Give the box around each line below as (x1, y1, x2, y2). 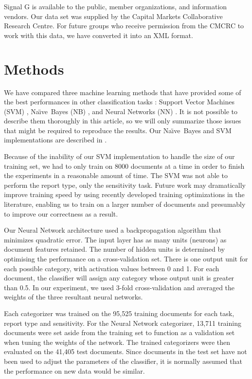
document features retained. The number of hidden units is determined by (4, 244, 225, 254)
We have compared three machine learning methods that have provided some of (4, 87, 241, 97)
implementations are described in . (4, 135, 107, 145)
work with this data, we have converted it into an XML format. (4, 30, 193, 40)
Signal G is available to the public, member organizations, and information (4, 1, 227, 11)
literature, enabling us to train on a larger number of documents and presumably (4, 199, 246, 209)
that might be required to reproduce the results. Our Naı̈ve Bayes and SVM (4, 125, 232, 135)
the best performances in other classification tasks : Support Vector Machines (4, 97, 235, 107)
